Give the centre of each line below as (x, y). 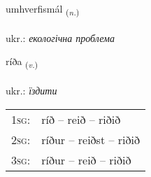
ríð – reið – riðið (81, 119)
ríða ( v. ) (22, 62)
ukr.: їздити (31, 91)
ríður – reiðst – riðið (91, 139)
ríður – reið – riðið (86, 160)
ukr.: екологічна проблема (60, 37)
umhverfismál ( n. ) (43, 9)
